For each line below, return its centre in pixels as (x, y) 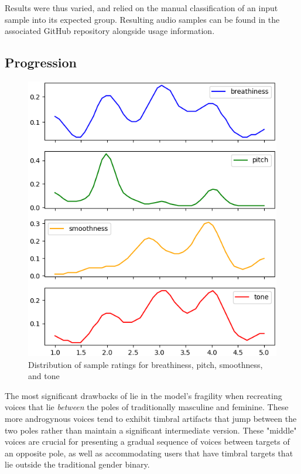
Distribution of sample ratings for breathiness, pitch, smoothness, (146, 364)
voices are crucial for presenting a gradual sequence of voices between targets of (147, 441)
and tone (44, 376)
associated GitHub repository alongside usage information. (110, 31)
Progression (41, 62)
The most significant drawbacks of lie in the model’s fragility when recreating (143, 395)
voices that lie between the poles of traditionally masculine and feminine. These (147, 407)
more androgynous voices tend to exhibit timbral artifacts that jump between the (151, 418)
